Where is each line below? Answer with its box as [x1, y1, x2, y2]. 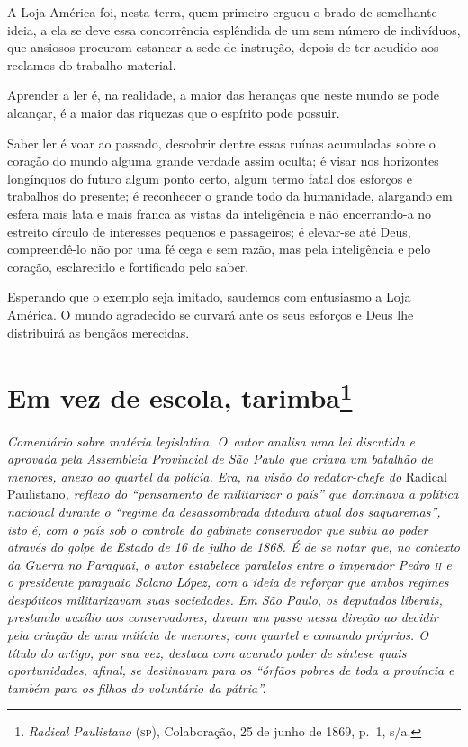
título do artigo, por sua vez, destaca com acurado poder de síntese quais [7, 643, 407, 661]
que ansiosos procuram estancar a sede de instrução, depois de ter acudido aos [7, 38, 439, 57]
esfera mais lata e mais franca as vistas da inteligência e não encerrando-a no [7, 203, 432, 222]
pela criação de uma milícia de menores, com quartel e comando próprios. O [7, 625, 428, 644]
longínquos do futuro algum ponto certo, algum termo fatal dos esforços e [7, 168, 413, 187]
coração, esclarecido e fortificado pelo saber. [7, 256, 249, 275]
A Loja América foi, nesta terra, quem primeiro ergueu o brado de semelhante [7, 3, 437, 21]
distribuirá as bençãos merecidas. [7, 322, 190, 341]
